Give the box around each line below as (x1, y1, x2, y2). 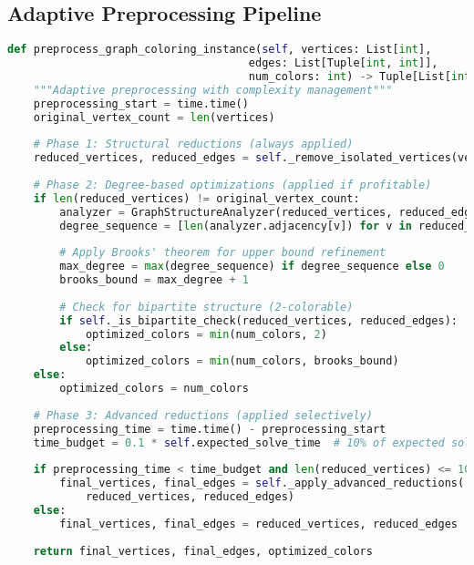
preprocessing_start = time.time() (33, 97, 249, 110)
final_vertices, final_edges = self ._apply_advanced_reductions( (59, 477, 465, 490)
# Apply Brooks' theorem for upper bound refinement (59, 246, 386, 260)
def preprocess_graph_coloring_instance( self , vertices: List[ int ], (7, 43, 432, 56)
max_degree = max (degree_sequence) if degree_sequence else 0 (59, 260, 445, 273)
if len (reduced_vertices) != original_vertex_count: (33, 191, 360, 205)
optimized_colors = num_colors (59, 382, 249, 395)
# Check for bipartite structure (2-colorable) (59, 300, 354, 313)
